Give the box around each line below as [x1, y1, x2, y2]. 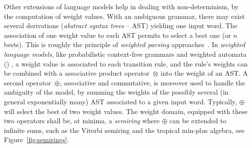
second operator [4, 77, 51, 87]
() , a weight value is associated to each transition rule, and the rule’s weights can [4, 58, 248, 68]
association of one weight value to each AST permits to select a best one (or [4, 30, 231, 40]
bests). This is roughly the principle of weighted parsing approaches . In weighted [4, 39, 245, 49]
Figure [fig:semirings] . [4, 134, 69, 145]
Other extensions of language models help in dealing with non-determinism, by [4, 1, 239, 11]
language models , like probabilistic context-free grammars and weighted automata [4, 49, 247, 59]
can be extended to [169, 115, 227, 126]
